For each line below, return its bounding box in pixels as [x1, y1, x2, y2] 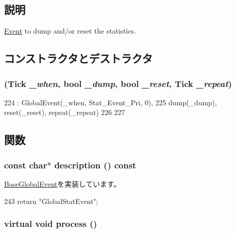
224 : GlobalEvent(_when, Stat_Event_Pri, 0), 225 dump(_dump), [4, 97, 217, 107]
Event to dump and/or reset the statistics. [4, 25, 136, 36]
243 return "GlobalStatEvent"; [4, 195, 98, 206]
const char [4, 158, 47, 171]
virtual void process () [4, 217, 97, 230]
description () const [54, 158, 136, 171]
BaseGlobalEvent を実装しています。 [4, 178, 121, 189]
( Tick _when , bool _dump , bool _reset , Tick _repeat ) [4, 77, 232, 90]
